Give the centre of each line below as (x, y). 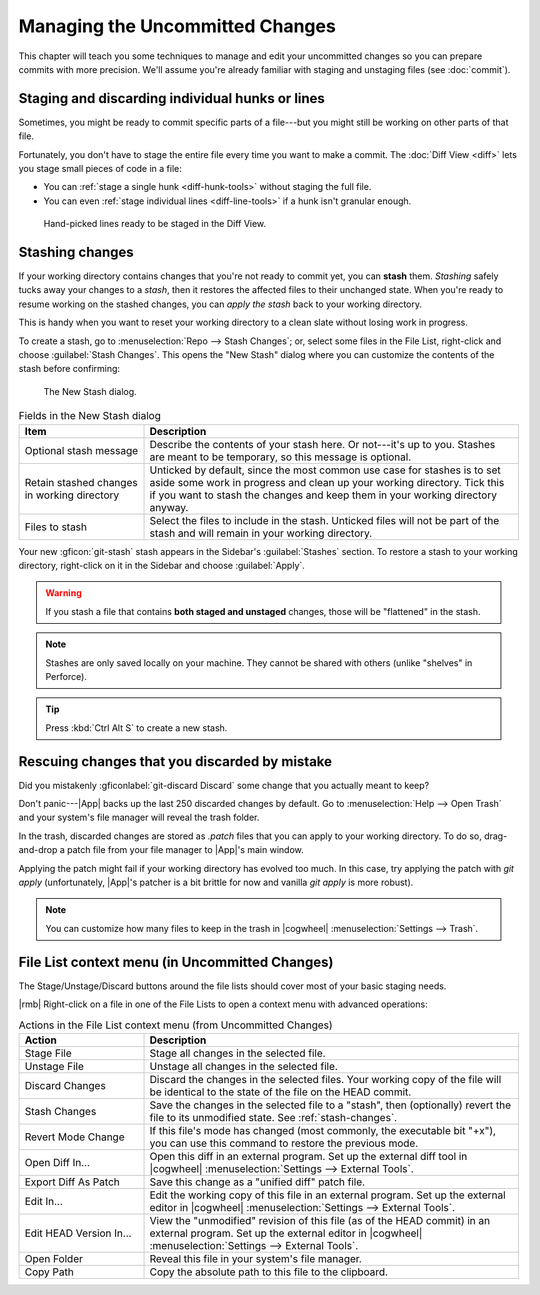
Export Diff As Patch (72, 1182)
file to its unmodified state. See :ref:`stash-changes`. (273, 1117)
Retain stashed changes (81, 482)
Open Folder (54, 1258)
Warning (63, 593)
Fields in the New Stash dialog (90, 416)
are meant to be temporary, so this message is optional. (280, 457)
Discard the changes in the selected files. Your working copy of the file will (325, 1079)
